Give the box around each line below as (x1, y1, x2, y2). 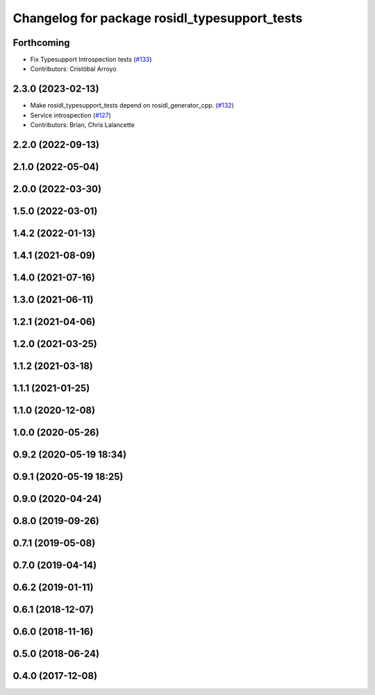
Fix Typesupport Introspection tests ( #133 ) (30, 56, 152, 64)
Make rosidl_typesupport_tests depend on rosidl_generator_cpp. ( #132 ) (30, 101, 234, 110)
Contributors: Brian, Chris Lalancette (30, 121, 135, 129)
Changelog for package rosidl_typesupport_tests (12, 10, 303, 26)
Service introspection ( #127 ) (30, 111, 111, 119)
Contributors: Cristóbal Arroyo (30, 65, 117, 73)
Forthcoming (12, 37, 70, 49)
